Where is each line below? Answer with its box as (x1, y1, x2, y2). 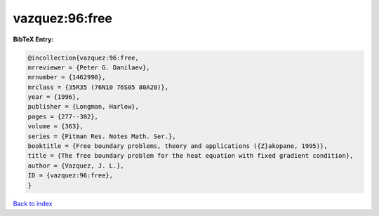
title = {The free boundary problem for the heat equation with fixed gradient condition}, (27, 151, 354, 160)
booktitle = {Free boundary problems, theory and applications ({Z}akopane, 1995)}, (27, 142, 328, 150)
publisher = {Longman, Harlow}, (27, 102, 140, 111)
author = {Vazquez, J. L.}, (27, 161, 124, 170)
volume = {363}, (27, 123, 84, 130)
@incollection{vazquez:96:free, (27, 53, 140, 62)
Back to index (13, 199, 53, 208)
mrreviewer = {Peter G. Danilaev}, (27, 63, 150, 72)
